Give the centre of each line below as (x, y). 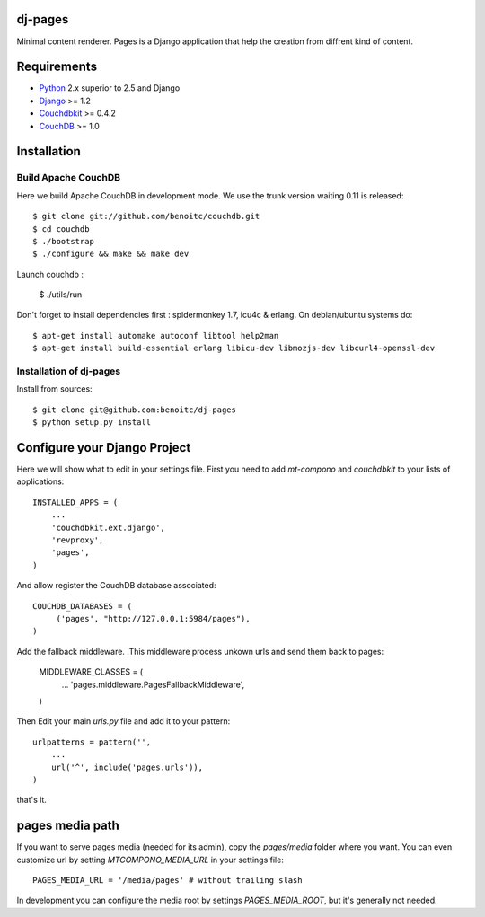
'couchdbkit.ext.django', (108, 527)
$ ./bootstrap (63, 241)
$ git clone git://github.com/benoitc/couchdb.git (146, 216)
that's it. (31, 800)
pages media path (68, 826)
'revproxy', (77, 540)
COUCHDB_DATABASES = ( (83, 606)
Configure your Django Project (104, 448)
